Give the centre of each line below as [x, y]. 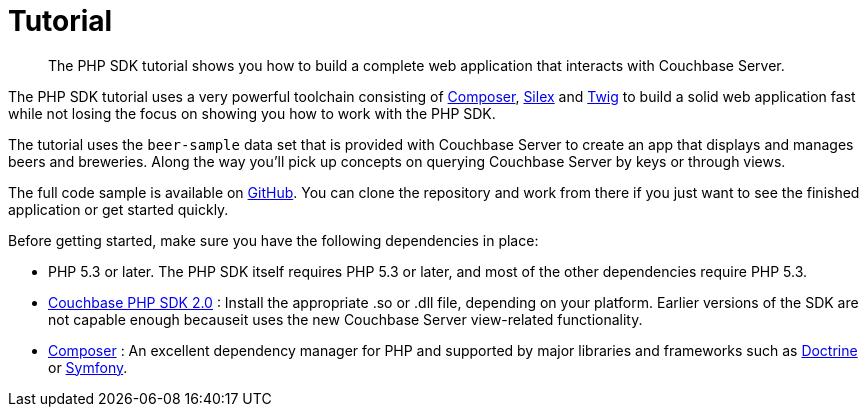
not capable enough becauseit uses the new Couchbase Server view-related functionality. [345, 319]
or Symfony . [88, 367]
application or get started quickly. [118, 209]
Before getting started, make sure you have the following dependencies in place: [273, 240]
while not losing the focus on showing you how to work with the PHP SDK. [252, 113]
